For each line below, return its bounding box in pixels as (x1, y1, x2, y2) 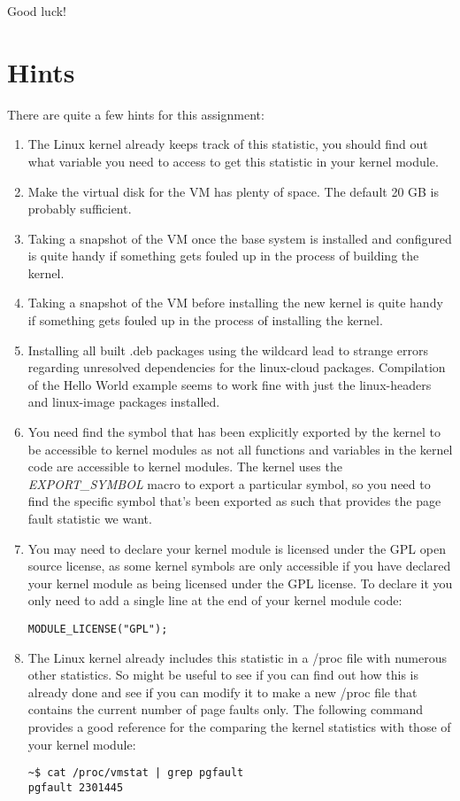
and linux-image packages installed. (27, 393, 220, 411)
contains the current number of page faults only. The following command (27, 700, 424, 719)
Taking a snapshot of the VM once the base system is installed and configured (27, 229, 452, 247)
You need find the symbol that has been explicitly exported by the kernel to (27, 423, 441, 441)
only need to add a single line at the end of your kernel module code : (27, 591, 402, 610)
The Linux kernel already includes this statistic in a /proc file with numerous (27, 648, 448, 666)
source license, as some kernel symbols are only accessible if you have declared (27, 556, 451, 575)
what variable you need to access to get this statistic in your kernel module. (27, 152, 439, 170)
